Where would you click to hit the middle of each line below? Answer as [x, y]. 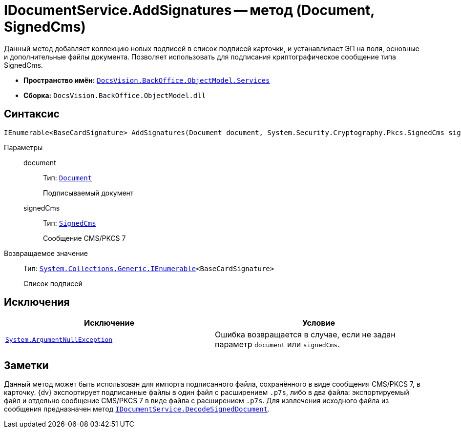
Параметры [23, 147]
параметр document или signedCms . [277, 344]
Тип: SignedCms [70, 223]
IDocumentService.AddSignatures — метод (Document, [189, 10]
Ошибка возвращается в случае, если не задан [305, 335]
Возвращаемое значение [46, 253]
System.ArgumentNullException [59, 339]
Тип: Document [68, 177]
